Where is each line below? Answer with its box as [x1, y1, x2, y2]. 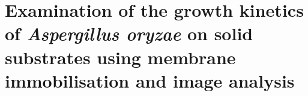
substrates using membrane [5, 44, 236, 69]
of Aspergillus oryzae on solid [5, 21, 253, 46]
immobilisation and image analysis [5, 68, 295, 92]
